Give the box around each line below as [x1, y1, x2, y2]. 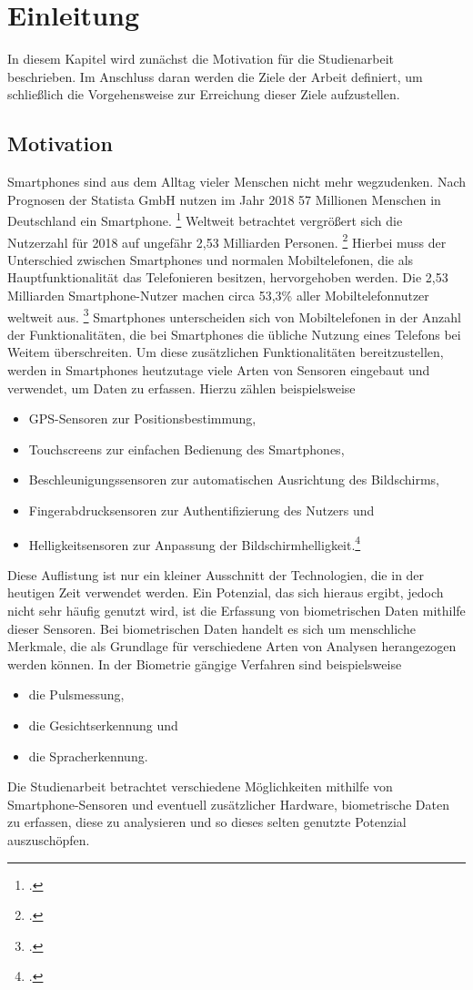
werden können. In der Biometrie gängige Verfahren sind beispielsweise [7, 654, 402, 673]
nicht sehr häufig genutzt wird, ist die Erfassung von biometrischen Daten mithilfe [7, 601, 466, 620]
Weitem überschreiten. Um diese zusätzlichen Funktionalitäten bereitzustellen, [7, 342, 444, 362]
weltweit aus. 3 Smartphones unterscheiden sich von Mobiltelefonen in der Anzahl [7, 304, 461, 326]
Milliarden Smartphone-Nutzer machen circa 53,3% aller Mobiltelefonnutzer [7, 285, 429, 304]
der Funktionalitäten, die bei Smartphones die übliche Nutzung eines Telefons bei [7, 324, 461, 343]
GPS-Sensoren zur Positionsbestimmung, [28, 409, 257, 428]
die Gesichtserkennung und [28, 715, 178, 734]
